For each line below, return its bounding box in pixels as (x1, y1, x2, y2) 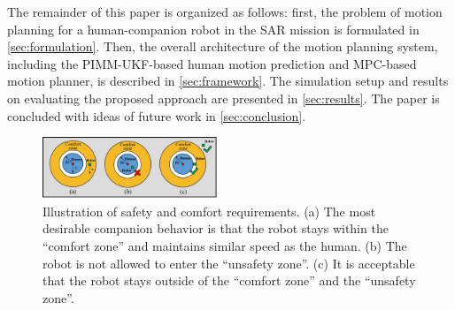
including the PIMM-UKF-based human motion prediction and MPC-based (7, 54, 417, 72)
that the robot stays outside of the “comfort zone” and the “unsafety (42, 271, 416, 290)
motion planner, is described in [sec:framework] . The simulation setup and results (7, 72, 449, 90)
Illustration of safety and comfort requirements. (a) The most (42, 201, 376, 220)
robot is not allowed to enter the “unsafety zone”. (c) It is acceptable (42, 253, 415, 272)
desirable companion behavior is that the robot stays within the (42, 219, 389, 238)
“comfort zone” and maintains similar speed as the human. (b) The (42, 236, 407, 254)
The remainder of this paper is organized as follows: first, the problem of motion (7, 3, 443, 20)
